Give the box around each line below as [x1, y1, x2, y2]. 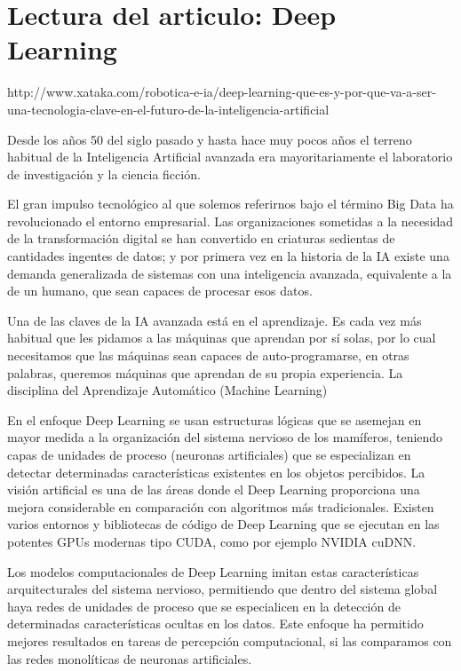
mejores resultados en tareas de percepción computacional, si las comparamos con [7, 631, 452, 650]
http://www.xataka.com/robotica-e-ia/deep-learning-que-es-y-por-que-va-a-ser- [7, 83, 436, 101]
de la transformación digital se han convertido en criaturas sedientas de [7, 229, 395, 248]
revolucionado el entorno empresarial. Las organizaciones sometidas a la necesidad [7, 211, 454, 230]
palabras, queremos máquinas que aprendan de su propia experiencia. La [7, 363, 403, 382]
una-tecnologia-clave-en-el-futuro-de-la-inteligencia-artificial [7, 99, 330, 118]
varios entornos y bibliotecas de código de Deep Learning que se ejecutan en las [7, 515, 440, 533]
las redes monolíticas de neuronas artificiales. [7, 649, 252, 667]
